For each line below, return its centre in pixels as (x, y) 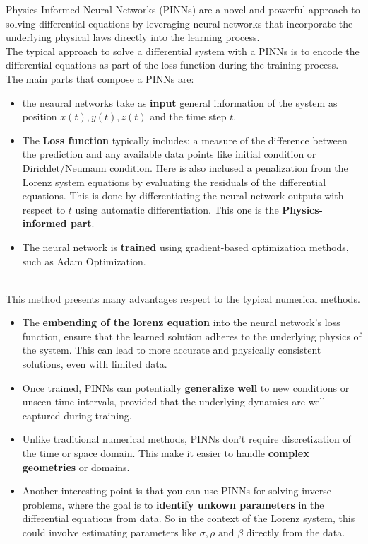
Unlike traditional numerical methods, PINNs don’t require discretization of (186, 439)
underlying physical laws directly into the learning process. (133, 37)
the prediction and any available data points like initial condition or (169, 154)
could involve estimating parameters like (109, 532)
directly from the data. (296, 532)
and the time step (188, 116)
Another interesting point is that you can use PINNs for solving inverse (177, 491)
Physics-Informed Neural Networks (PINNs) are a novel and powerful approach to (183, 9)
